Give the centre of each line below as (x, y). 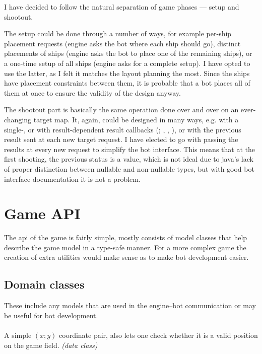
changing (18, 119)
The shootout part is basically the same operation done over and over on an (121, 110)
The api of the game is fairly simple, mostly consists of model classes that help (126, 237)
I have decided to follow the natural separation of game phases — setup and (122, 7)
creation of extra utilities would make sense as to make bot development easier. (126, 257)
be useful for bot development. (51, 315)
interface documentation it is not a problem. (72, 179)
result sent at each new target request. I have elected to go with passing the (121, 139)
